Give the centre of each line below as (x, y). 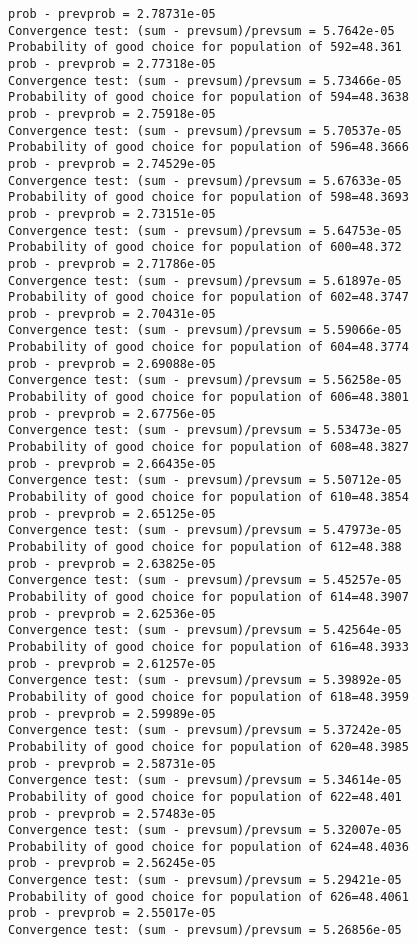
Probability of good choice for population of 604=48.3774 (208, 347)
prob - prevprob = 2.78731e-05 (112, 14)
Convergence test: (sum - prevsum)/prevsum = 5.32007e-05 (205, 830)
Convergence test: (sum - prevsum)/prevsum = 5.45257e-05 (205, 580)
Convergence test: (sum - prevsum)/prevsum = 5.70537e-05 (205, 130)
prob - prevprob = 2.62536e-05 (112, 613)
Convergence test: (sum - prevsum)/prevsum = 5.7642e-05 (201, 30)
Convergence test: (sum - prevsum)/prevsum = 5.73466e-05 (205, 80)
